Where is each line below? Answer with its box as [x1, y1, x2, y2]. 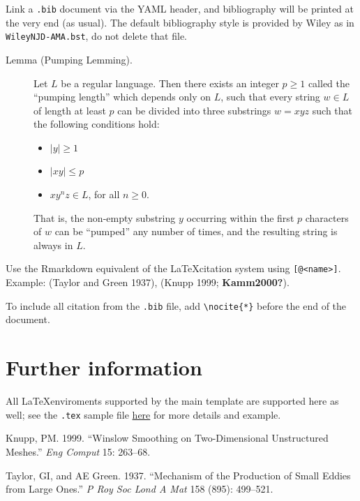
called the [308, 75, 350, 90]
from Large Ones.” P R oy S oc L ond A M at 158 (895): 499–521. [6, 481, 273, 496]
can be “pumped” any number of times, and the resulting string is [54, 224, 338, 239]
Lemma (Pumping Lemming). [6, 52, 133, 66]
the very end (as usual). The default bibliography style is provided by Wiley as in [6, 15, 354, 29]
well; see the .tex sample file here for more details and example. [6, 407, 281, 421]
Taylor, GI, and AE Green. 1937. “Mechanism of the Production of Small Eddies [6, 468, 351, 482]
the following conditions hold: [33, 117, 160, 131]
